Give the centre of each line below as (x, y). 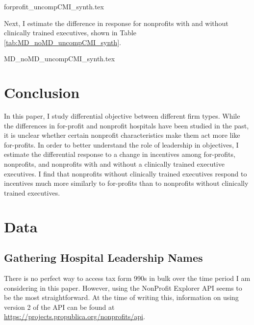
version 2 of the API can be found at (59, 307)
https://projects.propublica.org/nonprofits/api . (75, 316)
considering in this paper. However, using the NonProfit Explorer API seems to (123, 287)
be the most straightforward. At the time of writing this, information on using (121, 297)
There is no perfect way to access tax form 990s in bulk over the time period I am (127, 278)
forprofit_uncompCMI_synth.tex (54, 6)
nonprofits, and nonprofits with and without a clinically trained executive (114, 164)
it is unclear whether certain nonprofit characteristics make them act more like (122, 135)
